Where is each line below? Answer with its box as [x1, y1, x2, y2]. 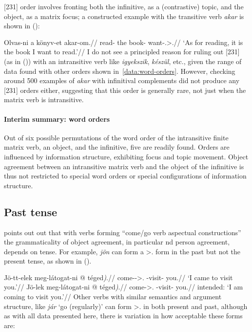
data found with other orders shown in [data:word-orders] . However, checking [4, 66, 235, 76]
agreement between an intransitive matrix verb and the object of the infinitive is [4, 161, 244, 171]
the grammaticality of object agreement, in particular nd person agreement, [4, 237, 230, 247]
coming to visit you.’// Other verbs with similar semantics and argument [4, 291, 222, 302]
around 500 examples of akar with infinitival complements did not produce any [4, 75, 240, 86]
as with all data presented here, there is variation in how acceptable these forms [4, 310, 243, 321]
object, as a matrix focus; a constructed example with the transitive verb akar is [4, 11, 244, 21]
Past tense [4, 204, 58, 219]
